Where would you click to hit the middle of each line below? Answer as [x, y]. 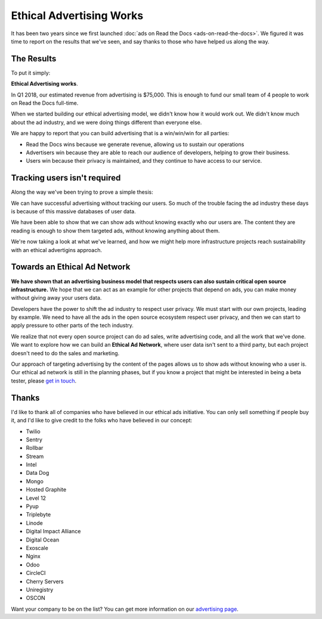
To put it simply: [31, 73]
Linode [34, 523]
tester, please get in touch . [44, 381]
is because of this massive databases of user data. [74, 211]
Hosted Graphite [46, 490]
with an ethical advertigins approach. [57, 250]
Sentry [34, 439]
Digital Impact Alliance [53, 531]
